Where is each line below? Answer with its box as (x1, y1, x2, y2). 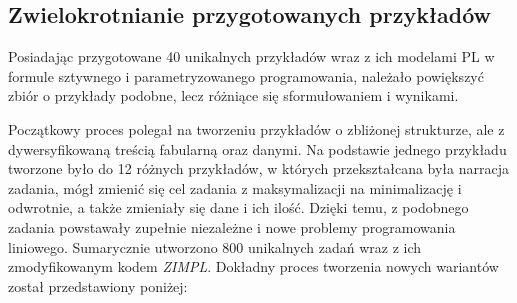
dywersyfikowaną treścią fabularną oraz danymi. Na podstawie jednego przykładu (8, 138, 507, 159)
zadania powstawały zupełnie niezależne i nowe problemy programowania (8, 216, 456, 237)
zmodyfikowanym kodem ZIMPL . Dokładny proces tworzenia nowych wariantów (8, 256, 499, 277)
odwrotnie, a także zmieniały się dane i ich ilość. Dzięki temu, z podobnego (8, 197, 469, 218)
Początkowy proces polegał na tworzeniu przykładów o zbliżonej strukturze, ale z (8, 118, 505, 139)
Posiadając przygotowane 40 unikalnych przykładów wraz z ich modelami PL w (8, 46, 495, 67)
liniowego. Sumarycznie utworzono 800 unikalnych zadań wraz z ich (8, 236, 422, 257)
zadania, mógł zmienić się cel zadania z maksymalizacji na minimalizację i (8, 177, 462, 198)
